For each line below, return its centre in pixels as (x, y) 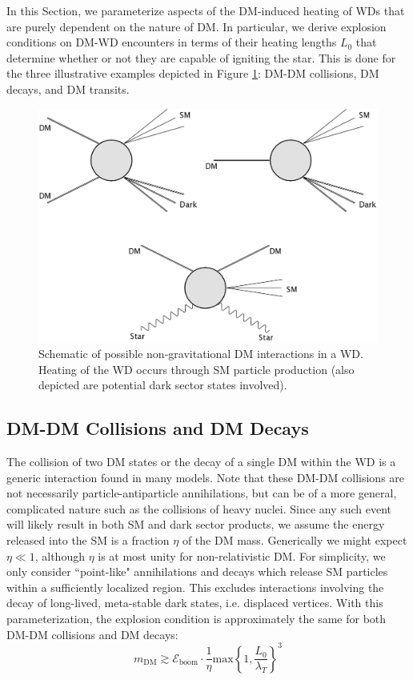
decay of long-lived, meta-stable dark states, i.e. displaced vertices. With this (195, 603)
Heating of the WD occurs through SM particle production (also (196, 369)
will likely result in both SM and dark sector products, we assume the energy (196, 524)
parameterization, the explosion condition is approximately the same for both (196, 618)
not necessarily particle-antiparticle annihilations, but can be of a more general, (202, 493)
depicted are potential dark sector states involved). (163, 385)
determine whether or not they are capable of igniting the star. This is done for (201, 57)
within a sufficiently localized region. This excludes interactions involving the (195, 587)
